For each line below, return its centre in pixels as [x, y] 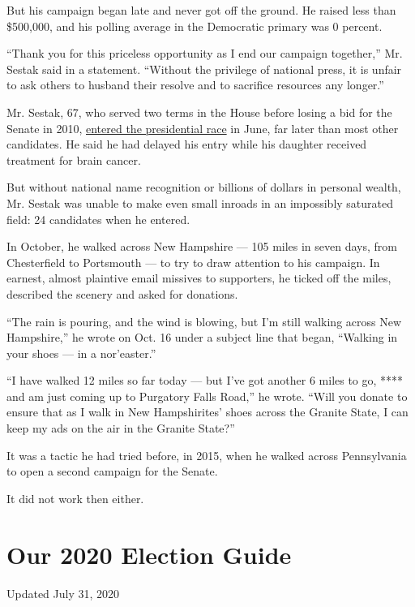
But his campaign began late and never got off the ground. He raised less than [201, 10]
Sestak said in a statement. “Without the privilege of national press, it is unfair [204, 69]
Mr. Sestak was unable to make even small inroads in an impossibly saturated [200, 202]
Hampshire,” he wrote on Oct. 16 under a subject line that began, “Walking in [202, 337]
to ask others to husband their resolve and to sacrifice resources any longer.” [195, 85]
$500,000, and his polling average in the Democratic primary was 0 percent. [195, 26]
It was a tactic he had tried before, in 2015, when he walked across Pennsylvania [207, 455]
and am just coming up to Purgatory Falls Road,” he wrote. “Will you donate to [207, 396]
